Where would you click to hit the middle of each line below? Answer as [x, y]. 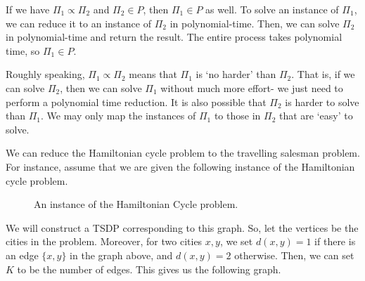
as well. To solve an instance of [272, 9]
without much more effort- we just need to [252, 87]
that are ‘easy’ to [316, 116]
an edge [22, 255]
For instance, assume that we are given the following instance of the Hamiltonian [180, 166]
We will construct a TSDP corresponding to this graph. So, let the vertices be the [182, 227]
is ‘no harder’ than [236, 74]
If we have [28, 9]
